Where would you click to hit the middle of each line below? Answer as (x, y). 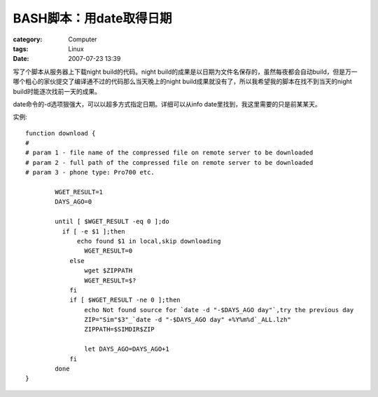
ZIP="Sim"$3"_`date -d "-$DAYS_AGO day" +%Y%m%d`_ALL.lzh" (188, 320)
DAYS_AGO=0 (73, 202)
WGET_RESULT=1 (79, 192)
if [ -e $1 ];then (93, 231)
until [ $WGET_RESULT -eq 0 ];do (112, 222)
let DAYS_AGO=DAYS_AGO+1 (127, 349)
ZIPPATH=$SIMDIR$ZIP (120, 329)
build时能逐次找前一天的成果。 (57, 91)
